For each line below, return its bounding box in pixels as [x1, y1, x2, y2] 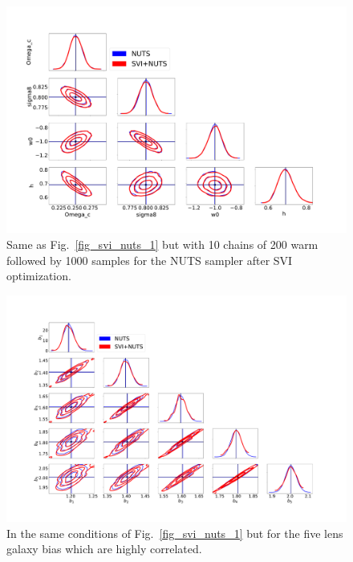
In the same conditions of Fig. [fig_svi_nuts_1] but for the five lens [6, 524, 343, 541]
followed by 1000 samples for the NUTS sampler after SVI [6, 251, 293, 268]
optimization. [6, 267, 71, 284]
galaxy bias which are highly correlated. [6, 540, 202, 557]
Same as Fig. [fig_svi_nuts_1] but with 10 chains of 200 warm [6, 235, 319, 252]
